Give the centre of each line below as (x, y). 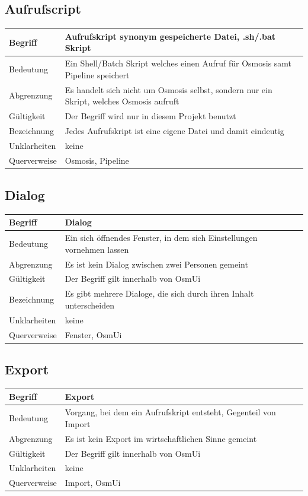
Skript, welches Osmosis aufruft (122, 101)
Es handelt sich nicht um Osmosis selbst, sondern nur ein (169, 89)
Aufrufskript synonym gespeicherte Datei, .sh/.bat (170, 36)
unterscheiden (89, 305)
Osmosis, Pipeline (97, 160)
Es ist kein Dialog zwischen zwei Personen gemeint (156, 264)
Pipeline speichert (97, 74)
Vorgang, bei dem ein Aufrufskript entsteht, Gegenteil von (170, 412)
